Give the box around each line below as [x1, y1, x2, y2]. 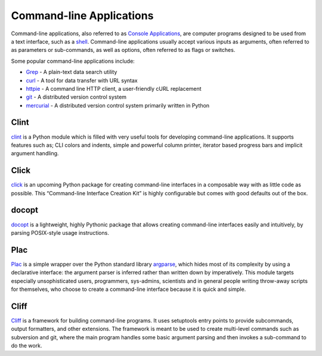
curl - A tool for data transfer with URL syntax [26, 76, 138, 84]
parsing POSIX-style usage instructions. [11, 229, 110, 236]
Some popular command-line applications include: [11, 57, 135, 65]
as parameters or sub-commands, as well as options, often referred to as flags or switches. [11, 47, 236, 54]
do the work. [11, 342, 42, 349]
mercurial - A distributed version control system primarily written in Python [26, 102, 210, 109]
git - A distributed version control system [26, 93, 127, 101]
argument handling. [11, 150, 59, 157]
